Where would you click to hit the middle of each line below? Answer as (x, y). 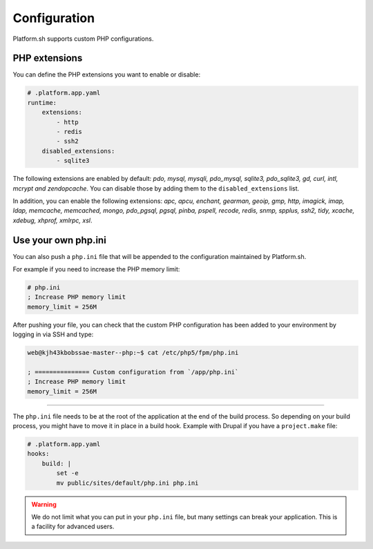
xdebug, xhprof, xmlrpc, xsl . (52, 220)
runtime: (42, 103)
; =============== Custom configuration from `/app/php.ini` (133, 372)
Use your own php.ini (59, 240)
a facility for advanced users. (73, 527)
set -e (67, 473)
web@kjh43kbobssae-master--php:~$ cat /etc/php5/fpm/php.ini (133, 353)
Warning (44, 504)
